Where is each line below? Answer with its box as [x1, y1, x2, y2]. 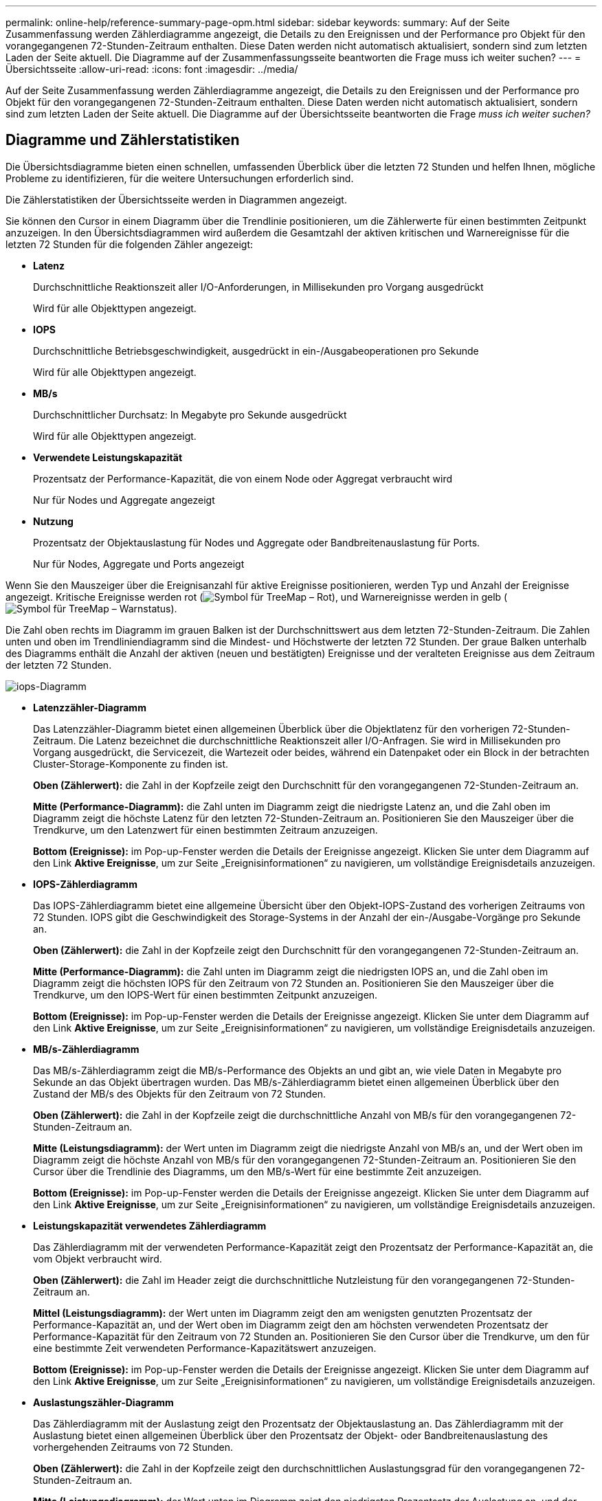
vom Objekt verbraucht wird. [33, 1252, 162, 1265]
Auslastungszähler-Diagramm [33, 1396, 174, 1408]
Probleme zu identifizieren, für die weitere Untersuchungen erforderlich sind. [5, 172, 354, 184]
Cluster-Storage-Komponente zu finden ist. [33, 757, 229, 770]
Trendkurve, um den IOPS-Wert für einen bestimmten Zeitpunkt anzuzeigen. [33, 988, 378, 1001]
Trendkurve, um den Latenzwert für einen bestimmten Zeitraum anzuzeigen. [33, 823, 378, 836]
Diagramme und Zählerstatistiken [5, 131, 240, 149]
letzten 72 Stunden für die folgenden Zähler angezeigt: [5, 238, 254, 250]
